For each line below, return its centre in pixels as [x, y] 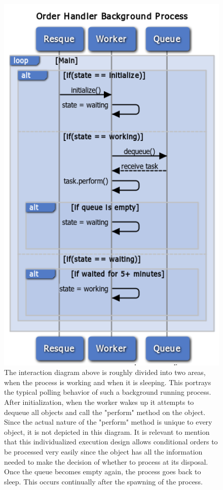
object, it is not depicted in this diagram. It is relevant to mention [107, 431]
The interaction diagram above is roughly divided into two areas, [105, 372]
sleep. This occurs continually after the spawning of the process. [103, 481]
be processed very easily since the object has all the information [103, 451]
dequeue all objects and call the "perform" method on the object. [105, 412]
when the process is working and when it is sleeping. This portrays [108, 382]
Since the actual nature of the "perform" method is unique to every [108, 422]
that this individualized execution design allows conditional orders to [111, 442]
